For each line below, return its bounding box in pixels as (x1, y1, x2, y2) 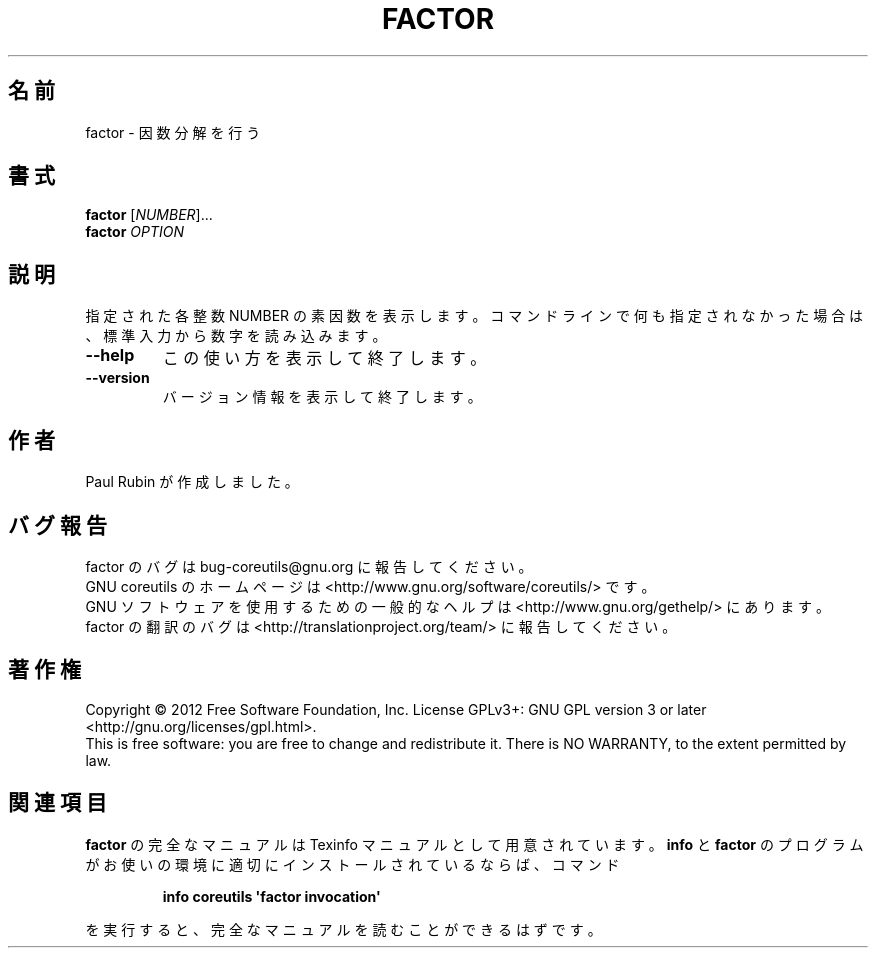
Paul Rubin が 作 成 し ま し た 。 (85, 473, 299, 491)
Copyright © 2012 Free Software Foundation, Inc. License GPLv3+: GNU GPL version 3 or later (85, 700, 707, 718)
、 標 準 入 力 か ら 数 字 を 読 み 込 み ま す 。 (85, 327, 387, 345)
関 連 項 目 (8, 790, 107, 816)
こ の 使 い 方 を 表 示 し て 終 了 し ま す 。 (162, 348, 487, 369)
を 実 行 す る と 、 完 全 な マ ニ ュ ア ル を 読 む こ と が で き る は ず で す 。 (85, 920, 602, 938)
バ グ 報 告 (8, 512, 107, 538)
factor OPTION (85, 223, 184, 241)
